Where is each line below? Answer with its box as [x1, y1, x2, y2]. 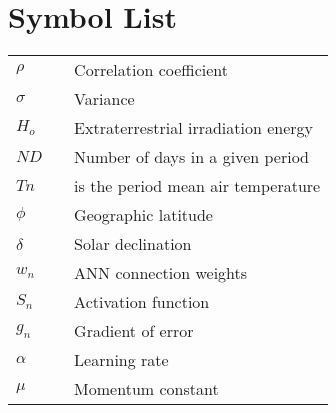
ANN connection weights [74, 261, 248, 285]
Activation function [74, 290, 210, 314]
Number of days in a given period [74, 145, 309, 169]
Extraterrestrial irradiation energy [74, 116, 314, 140]
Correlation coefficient [74, 58, 228, 82]
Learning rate [74, 348, 169, 372]
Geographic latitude [74, 203, 213, 227]
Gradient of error [74, 319, 194, 343]
